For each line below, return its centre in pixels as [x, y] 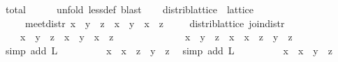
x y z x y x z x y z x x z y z [156, 37]
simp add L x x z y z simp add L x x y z [169, 50]
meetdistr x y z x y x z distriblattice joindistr [155, 23]
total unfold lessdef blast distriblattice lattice [130, 9]
